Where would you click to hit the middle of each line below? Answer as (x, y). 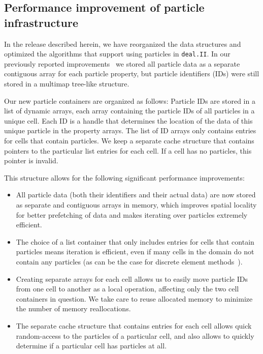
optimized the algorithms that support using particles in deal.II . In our (117, 54)
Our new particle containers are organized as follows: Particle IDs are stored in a (130, 100)
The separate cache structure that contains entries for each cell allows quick (134, 325)
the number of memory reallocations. (73, 308)
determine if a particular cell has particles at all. (91, 346)
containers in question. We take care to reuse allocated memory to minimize (134, 298)
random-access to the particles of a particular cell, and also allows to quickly (135, 335)
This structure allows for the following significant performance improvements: (124, 177)
